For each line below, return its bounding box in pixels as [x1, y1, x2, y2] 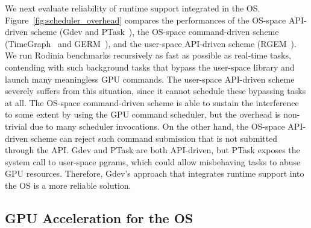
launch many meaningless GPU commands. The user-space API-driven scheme [5, 72, 295, 85]
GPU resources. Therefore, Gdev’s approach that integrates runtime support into [5, 167, 304, 180]
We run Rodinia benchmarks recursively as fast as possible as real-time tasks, [5, 49, 291, 62]
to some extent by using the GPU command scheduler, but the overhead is [5, 108, 281, 121]
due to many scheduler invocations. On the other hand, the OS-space [30, 119, 285, 132]
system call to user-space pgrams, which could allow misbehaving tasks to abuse [5, 155, 301, 168]
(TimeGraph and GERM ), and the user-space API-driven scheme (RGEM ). [5, 37, 297, 49]
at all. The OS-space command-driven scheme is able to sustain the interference [5, 96, 299, 109]
